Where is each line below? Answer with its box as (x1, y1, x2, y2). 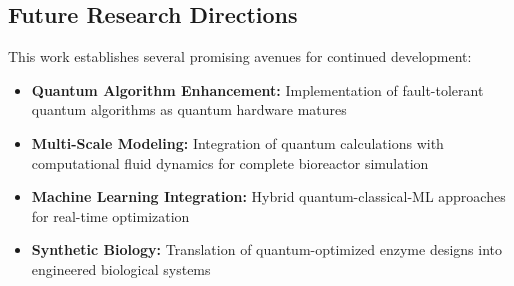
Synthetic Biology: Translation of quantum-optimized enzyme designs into (31, 239, 503, 260)
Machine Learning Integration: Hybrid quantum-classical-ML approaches (31, 186, 506, 207)
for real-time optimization (31, 205, 190, 226)
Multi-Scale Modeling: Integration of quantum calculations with (31, 132, 444, 153)
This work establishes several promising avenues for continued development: (8, 46, 472, 67)
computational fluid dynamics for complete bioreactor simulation (31, 152, 429, 173)
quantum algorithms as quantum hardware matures (31, 99, 347, 120)
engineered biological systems (31, 258, 211, 279)
